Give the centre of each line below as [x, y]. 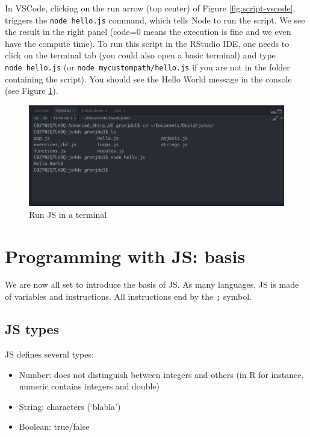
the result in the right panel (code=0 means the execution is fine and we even [148, 32]
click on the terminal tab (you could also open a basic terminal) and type [140, 55]
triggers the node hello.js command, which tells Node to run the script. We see [155, 20]
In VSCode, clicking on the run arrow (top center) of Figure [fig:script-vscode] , [150, 8]
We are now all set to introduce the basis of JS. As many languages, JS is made [152, 284]
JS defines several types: [49, 354]
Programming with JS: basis [125, 256]
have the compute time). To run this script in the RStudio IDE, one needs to [147, 43]
